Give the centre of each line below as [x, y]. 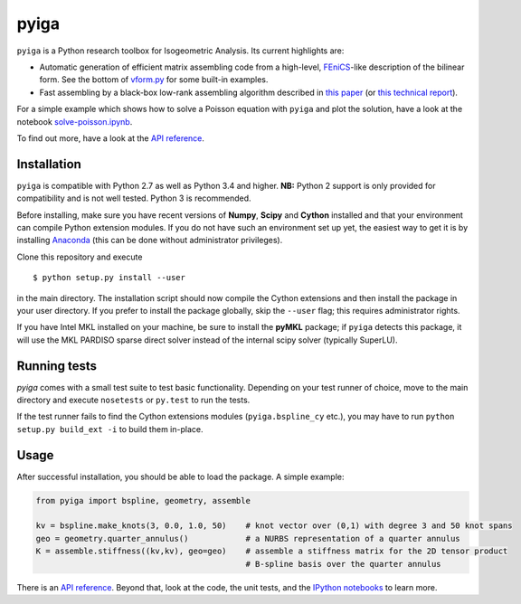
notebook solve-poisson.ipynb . [75, 121]
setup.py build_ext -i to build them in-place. [110, 429]
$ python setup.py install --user [109, 278]
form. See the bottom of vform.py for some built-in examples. [154, 80]
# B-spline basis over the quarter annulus [344, 564]
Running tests [57, 366]
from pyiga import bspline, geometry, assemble [143, 500]
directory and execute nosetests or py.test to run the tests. [133, 400]
